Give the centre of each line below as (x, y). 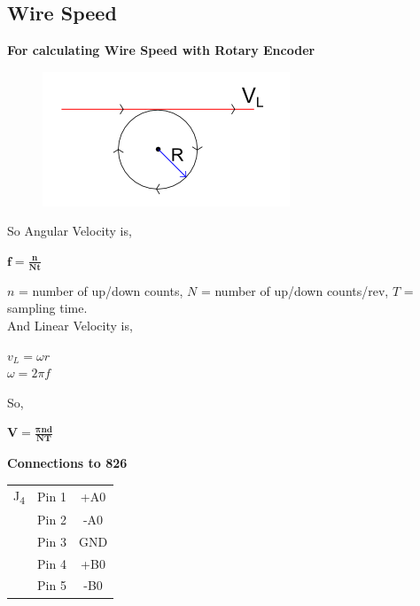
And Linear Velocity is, (70, 325)
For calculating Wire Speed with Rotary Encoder (161, 50)
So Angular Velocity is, (70, 231)
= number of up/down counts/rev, (295, 290)
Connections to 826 (67, 463)
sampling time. (47, 308)
